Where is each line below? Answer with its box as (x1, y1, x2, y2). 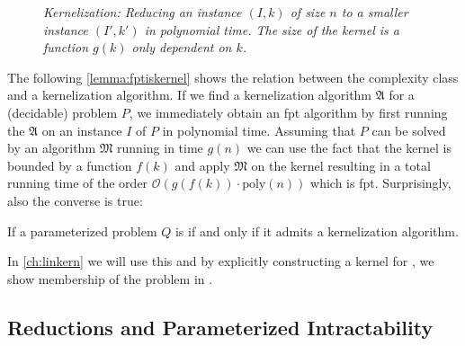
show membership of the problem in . (7, 269, 213, 288)
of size (290, 3, 326, 21)
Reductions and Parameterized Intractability (7, 313, 434, 341)
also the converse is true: (7, 191, 143, 209)
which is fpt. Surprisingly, (310, 173, 452, 192)
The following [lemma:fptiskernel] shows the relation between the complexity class (7, 67, 459, 86)
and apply (174, 155, 230, 174)
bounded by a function (7, 155, 132, 174)
